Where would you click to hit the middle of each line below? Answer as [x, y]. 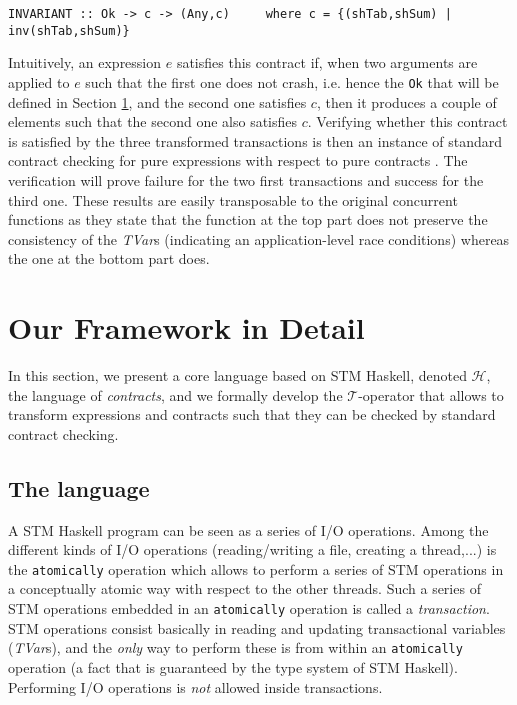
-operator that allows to [431, 394]
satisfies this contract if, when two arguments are [327, 62]
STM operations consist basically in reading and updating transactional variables [257, 627]
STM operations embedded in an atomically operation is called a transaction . [249, 608]
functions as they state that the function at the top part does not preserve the [248, 219]
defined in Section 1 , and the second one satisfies [157, 101]
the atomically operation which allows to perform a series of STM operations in [256, 568]
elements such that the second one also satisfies [153, 121]
